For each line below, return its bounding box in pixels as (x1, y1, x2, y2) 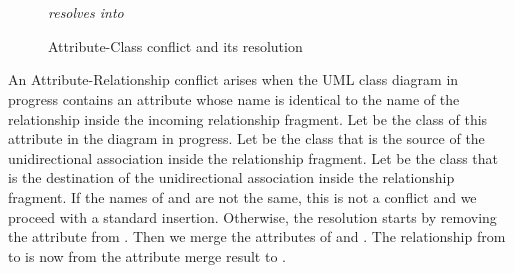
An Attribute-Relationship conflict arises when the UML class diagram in (8, 69, 459, 90)
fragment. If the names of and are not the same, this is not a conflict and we (8, 186, 477, 207)
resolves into (48, 2, 124, 23)
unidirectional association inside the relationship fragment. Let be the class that (8, 147, 499, 168)
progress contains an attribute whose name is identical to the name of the (8, 88, 460, 109)
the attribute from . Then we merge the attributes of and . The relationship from (8, 226, 506, 247)
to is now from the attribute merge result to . (8, 245, 286, 266)
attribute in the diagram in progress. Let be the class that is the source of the (8, 128, 485, 149)
